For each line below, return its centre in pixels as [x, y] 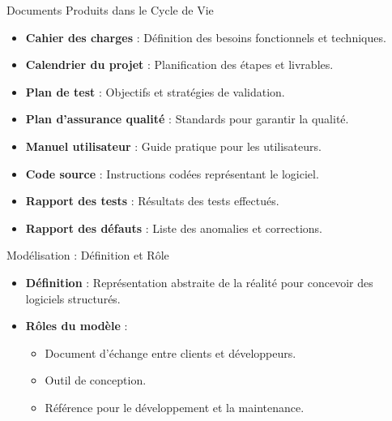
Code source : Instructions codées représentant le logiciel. [172, 173]
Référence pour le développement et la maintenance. [175, 407]
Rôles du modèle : [77, 326]
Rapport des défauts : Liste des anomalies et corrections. [174, 228]
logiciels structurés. [73, 298]
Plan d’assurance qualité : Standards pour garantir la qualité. [187, 119]
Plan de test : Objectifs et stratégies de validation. [155, 91]
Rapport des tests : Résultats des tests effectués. [152, 201]
